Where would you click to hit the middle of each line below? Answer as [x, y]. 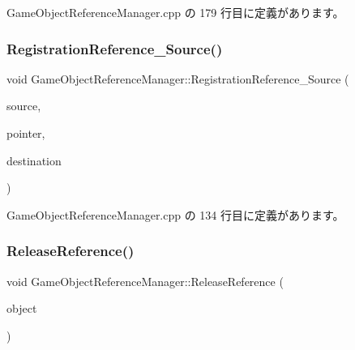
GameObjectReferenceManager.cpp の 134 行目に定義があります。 [175, 214]
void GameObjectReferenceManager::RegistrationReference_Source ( [178, 78]
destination [34, 160]
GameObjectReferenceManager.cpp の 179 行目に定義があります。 [175, 12]
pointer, [26, 133]
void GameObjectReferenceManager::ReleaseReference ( [145, 281]
